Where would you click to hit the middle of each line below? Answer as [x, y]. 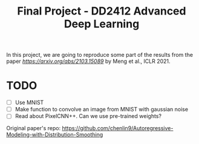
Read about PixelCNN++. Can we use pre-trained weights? [88, 116]
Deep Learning [102, 24]
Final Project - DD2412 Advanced [102, 11]
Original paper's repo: [34, 128]
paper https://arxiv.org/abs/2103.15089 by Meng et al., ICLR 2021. [88, 61]
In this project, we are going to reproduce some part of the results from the [100, 55]
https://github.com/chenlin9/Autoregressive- [118, 128]
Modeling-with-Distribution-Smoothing [55, 135]
